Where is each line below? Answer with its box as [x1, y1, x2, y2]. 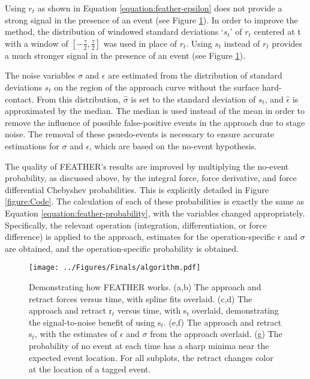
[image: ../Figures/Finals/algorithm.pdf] [29, 263, 201, 272]
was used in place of [103, 37, 177, 49]
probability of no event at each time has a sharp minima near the [29, 339, 269, 351]
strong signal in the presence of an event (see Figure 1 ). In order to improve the [5, 13, 298, 26]
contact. [5, 92, 34, 105]
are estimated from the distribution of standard [108, 69, 282, 82]
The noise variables [5, 69, 76, 82]
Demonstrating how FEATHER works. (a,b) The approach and [29, 280, 261, 293]
